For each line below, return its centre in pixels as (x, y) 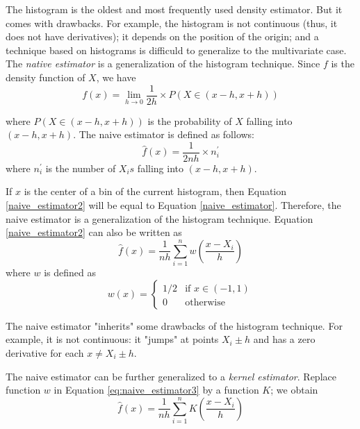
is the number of (81, 168)
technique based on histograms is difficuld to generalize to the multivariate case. (176, 50)
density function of (46, 77)
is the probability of (190, 120)
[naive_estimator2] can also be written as (94, 232)
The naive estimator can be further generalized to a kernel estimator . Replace (171, 376)
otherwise (205, 302)
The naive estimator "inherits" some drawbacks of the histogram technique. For (174, 325)
